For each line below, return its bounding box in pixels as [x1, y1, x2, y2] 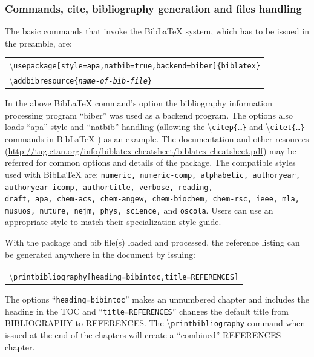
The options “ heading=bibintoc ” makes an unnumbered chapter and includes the [5, 293, 309, 306]
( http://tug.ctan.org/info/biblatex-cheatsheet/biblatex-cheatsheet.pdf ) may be [5, 144, 296, 157]
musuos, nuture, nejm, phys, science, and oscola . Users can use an [5, 203, 273, 216]
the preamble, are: [5, 36, 72, 49]
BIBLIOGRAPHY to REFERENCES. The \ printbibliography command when [5, 316, 306, 329]
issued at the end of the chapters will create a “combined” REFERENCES [5, 329, 281, 341]
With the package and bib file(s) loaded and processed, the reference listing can [5, 236, 300, 249]
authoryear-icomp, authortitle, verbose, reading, [5, 183, 213, 192]
